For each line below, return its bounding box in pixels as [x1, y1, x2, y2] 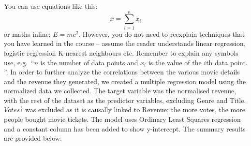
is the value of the [148, 57, 202, 67]
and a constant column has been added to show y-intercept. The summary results [4, 123, 246, 133]
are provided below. [4, 133, 62, 143]
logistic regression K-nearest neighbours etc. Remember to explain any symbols [4, 47, 238, 58]
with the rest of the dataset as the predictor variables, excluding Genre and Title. [4, 95, 246, 105]
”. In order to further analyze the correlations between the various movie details [4, 67, 240, 77]
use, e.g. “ [4, 57, 34, 67]
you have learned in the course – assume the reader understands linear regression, [4, 38, 246, 48]
